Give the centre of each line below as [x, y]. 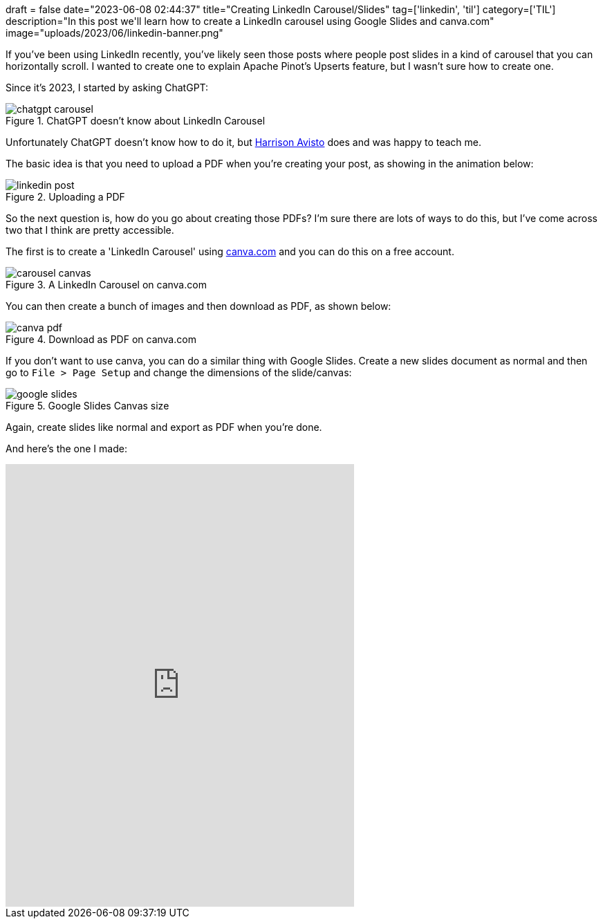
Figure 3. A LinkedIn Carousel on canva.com [106, 285]
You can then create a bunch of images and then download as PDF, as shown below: [198, 306]
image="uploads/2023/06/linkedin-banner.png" [114, 33]
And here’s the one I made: [66, 449]
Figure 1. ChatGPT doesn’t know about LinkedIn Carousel [136, 121]
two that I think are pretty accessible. [90, 230]
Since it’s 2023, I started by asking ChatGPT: [107, 87]
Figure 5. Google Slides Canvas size [87, 406]
